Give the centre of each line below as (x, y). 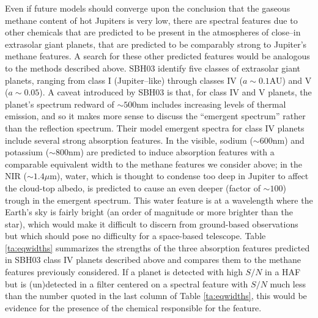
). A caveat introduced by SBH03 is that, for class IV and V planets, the (176, 92)
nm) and (288, 140)
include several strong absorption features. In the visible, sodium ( (129, 140)
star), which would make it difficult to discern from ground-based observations (152, 224)
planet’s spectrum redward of (60, 104)
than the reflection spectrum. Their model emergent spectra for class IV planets (155, 128)
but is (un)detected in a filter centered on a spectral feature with (127, 283)
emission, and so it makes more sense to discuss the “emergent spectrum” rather (155, 116)
